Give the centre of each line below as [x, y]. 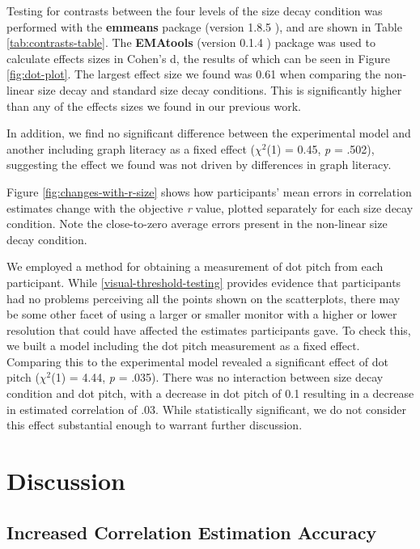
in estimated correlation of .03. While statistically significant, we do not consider [207, 409]
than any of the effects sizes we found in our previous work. [154, 106]
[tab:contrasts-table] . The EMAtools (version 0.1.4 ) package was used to [191, 42]
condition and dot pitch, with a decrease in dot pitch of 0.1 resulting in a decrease [210, 393]
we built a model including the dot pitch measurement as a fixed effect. [183, 346]
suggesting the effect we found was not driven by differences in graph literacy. [199, 165]
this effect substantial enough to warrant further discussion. [155, 425]
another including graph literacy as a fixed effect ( [131, 148]
